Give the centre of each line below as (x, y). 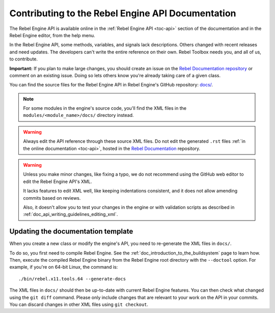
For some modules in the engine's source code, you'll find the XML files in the (105, 108)
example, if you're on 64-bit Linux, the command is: (64, 267)
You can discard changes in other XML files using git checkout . (79, 304)
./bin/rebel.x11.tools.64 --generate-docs (72, 279)
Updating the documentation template (71, 231)
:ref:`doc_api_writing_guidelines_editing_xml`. (71, 214)
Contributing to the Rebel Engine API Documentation (123, 13)
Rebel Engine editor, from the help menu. (52, 35)
